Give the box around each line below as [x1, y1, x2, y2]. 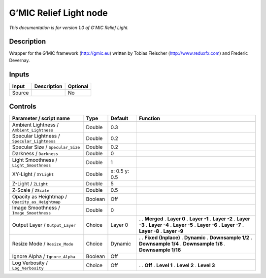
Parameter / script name [12, 115, 70, 122]
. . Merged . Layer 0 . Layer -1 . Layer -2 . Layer [138, 215, 251, 222]
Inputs [9, 70, 30, 78]
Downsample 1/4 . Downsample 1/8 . [138, 241, 226, 247]
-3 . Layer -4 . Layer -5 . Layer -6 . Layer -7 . [138, 222, 244, 229]
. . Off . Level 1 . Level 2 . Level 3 [138, 262, 215, 269]
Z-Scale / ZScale [12, 187, 50, 194]
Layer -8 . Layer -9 [138, 228, 184, 235]
